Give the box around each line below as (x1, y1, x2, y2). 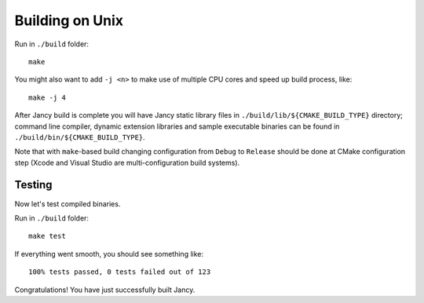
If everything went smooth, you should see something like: (14, 249, 204, 258)
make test (28, 232, 66, 241)
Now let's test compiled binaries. (14, 199, 121, 208)
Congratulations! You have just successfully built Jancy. (14, 285, 196, 294)
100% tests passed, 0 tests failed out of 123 (28, 268, 211, 276)
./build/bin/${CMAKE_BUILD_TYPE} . (14, 132, 145, 141)
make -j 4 (28, 93, 66, 102)
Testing (14, 178, 53, 192)
